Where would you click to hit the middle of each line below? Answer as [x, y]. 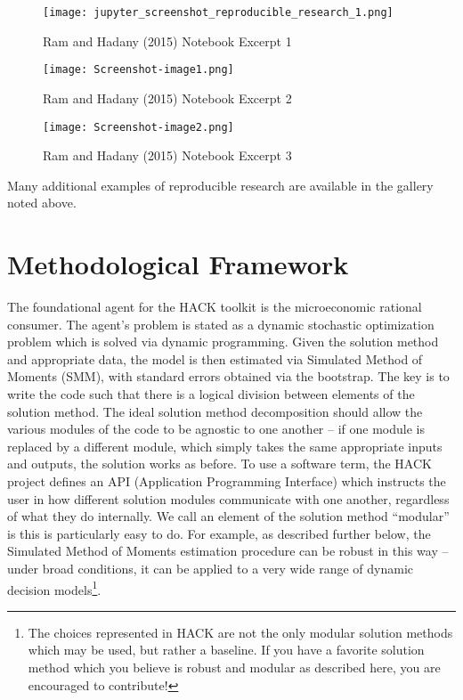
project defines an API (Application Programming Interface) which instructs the [227, 481]
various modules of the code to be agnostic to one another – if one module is [216, 429]
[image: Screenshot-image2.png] [138, 127]
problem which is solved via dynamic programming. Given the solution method [223, 342]
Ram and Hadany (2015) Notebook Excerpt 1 [167, 41]
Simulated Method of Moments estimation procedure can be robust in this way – [228, 551]
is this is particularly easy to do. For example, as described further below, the [219, 533]
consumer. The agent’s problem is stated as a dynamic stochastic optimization [221, 324]
